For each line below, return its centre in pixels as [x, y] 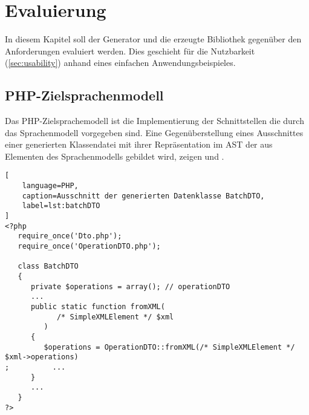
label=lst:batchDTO [61, 206]
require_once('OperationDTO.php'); [89, 247]
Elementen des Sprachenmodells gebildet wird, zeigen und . [115, 156]
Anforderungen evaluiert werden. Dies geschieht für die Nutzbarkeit [130, 51]
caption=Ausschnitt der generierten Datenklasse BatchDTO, [143, 196]
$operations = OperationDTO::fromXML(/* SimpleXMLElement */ [169, 347]
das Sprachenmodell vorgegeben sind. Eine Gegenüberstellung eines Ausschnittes [154, 132]
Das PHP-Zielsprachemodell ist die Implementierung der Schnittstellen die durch [154, 121]
